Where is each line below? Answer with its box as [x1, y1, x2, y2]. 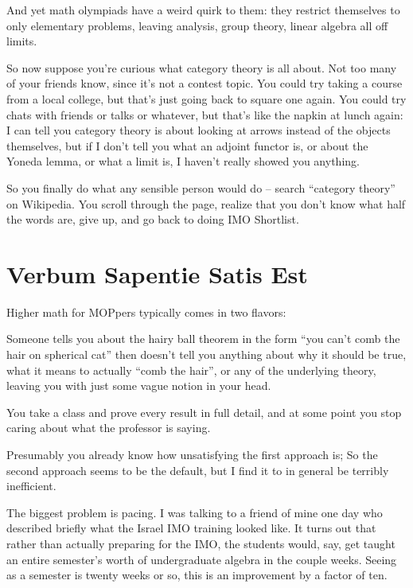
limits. [6, 33, 37, 49]
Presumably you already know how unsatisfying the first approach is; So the [6, 446, 378, 462]
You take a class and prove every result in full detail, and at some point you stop [6, 403, 402, 420]
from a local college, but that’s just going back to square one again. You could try [6, 90, 407, 107]
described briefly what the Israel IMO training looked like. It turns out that [6, 520, 376, 536]
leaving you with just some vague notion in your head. [6, 377, 271, 394]
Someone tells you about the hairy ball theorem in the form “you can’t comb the [6, 330, 400, 347]
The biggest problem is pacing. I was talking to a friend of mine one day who [6, 504, 383, 520]
